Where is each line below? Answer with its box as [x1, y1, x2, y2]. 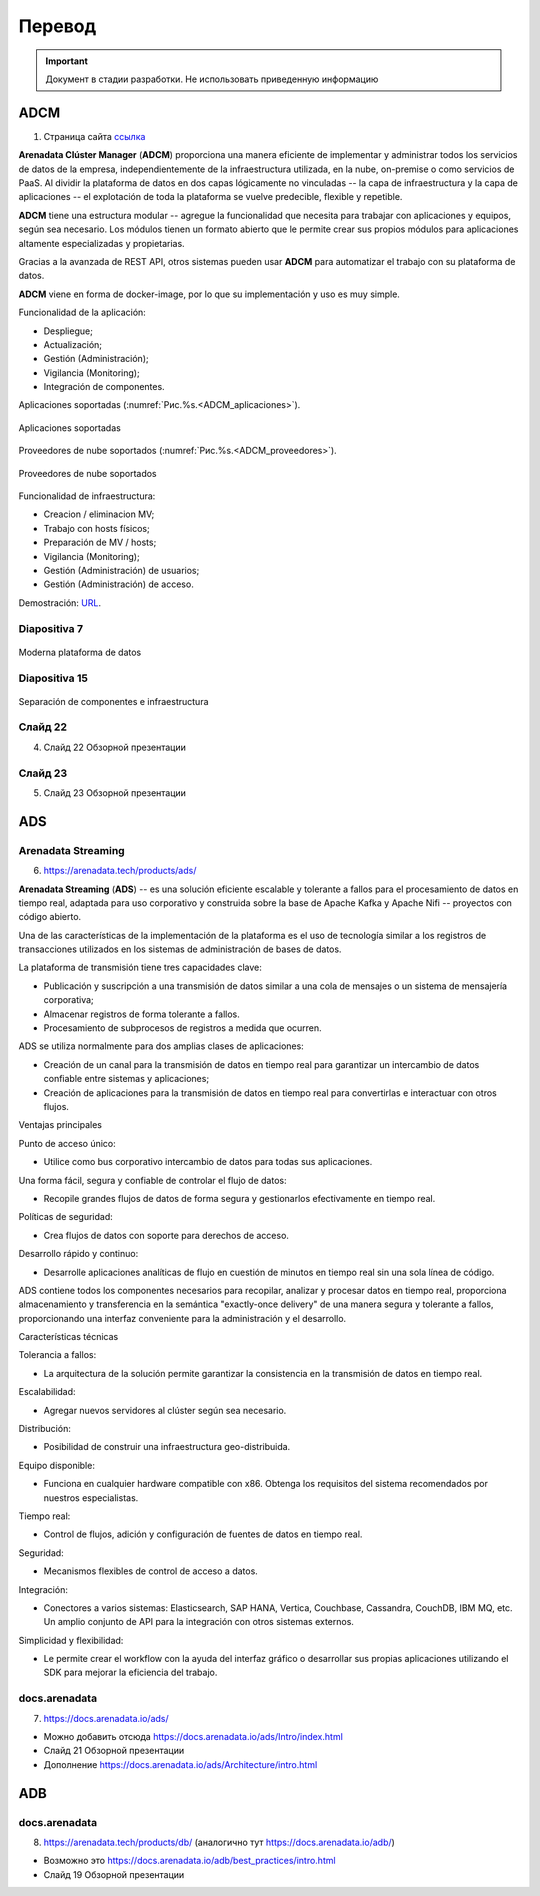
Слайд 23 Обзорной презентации [43, 786, 187, 799]
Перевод [18, 15, 97, 37]
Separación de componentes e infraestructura [18, 695, 209, 707]
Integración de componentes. [43, 381, 165, 393]
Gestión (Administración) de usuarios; [43, 565, 200, 576]
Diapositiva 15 [18, 671, 89, 685]
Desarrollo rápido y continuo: [18, 1248, 139, 1260]
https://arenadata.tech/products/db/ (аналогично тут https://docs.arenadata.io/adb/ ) [43, 1836, 395, 1848]
